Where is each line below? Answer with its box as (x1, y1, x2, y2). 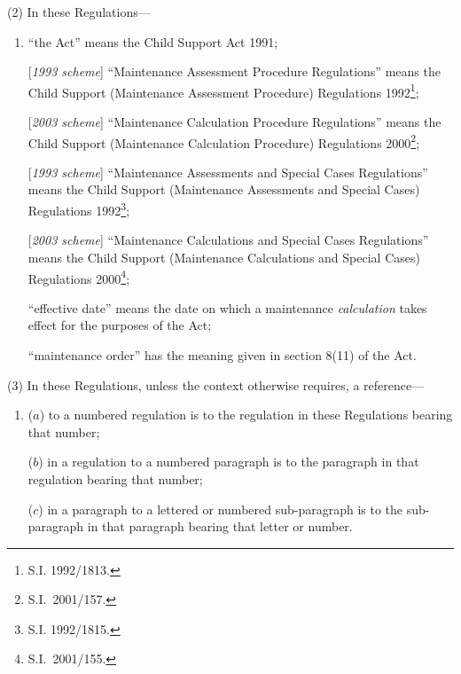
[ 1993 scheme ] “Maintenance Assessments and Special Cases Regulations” (27, 162, 428, 181)
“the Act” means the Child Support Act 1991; (27, 32, 278, 51)
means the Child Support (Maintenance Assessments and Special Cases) (27, 180, 420, 199)
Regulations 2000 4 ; (27, 266, 130, 287)
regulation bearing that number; (27, 469, 203, 488)
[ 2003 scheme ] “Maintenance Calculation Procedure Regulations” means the (27, 113, 441, 131)
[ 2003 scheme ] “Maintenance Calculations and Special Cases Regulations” (27, 231, 429, 249)
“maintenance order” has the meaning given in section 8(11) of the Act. (27, 345, 417, 364)
